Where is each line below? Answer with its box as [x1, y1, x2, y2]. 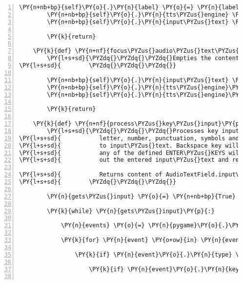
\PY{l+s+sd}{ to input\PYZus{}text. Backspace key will [19, 142, 240, 149]
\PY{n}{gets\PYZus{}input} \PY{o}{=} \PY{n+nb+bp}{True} [47, 193, 236, 200]
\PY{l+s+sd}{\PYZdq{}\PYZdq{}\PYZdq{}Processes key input [47, 127, 240, 134]
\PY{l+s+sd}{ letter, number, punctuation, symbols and [19, 134, 240, 142]
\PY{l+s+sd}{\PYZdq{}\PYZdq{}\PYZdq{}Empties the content [47, 55, 240, 62]
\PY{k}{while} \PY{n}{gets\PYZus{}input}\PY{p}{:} [47, 207, 215, 215]
